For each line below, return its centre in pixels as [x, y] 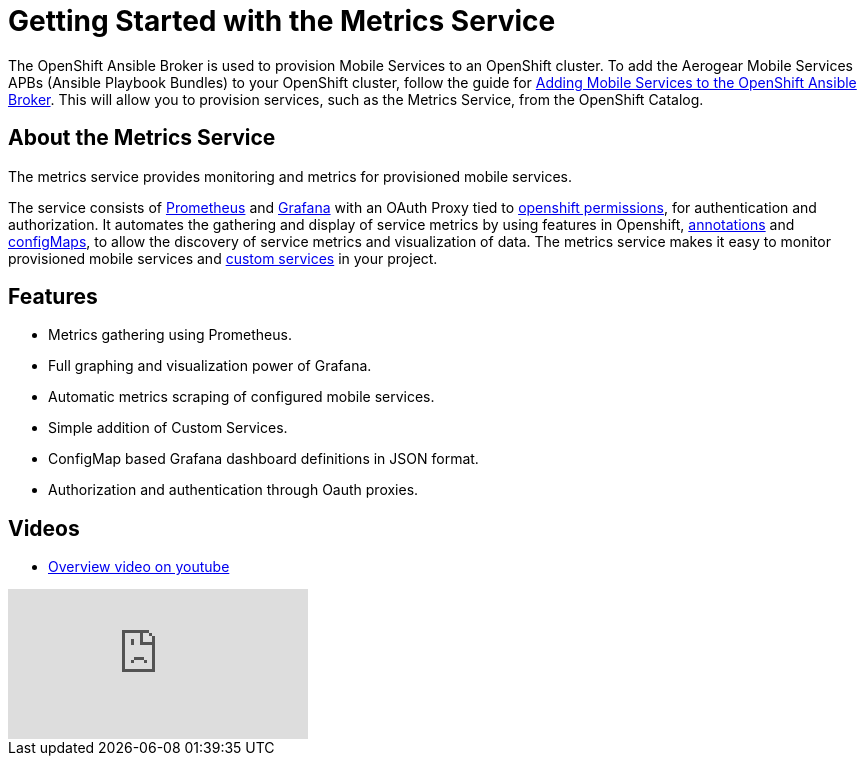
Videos [44, 528]
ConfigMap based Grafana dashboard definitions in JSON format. [263, 459]
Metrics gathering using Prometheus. [170, 335]
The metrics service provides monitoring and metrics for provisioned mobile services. [290, 176]
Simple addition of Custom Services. [168, 428]
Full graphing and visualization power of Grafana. [210, 366]
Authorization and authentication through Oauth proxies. [233, 490]
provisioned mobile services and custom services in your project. [223, 258]
